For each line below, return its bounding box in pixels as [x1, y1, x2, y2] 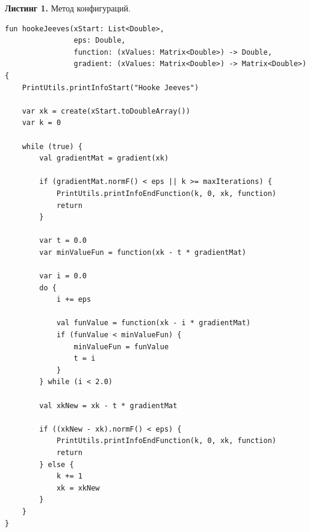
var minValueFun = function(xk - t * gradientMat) [39, 248, 246, 257]
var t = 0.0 [39, 236, 87, 245]
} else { [39, 460, 74, 469]
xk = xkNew [56, 483, 100, 492]
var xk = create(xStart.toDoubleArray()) [22, 106, 190, 115]
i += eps [56, 295, 91, 304]
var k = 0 [22, 118, 61, 127]
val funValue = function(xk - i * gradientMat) [56, 319, 251, 328]
